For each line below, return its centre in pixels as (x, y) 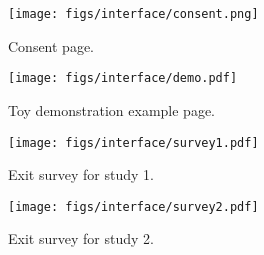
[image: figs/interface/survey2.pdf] (133, 206)
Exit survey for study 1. (81, 174)
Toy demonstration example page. (112, 109)
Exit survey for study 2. (81, 238)
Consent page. (51, 45)
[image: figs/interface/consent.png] (133, 14)
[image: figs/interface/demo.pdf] (123, 78)
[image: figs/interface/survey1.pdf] (133, 142)
